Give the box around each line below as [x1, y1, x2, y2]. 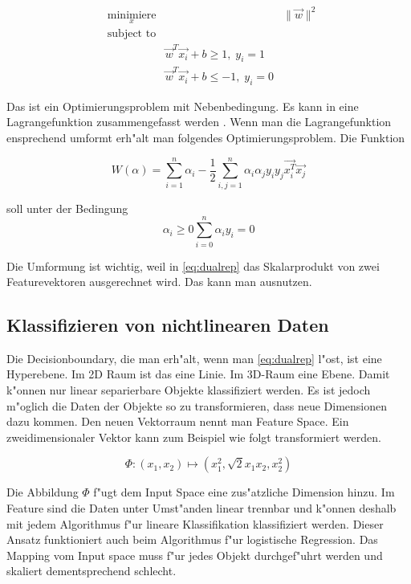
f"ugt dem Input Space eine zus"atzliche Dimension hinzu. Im [93, 484, 395, 500]
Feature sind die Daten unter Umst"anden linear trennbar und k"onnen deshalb [6, 500, 397, 517]
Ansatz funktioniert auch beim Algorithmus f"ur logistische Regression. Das [6, 531, 378, 548]
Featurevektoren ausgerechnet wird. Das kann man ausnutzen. [6, 273, 312, 290]
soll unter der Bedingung [6, 199, 128, 216]
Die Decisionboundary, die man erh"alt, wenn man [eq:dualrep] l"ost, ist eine [6, 349, 382, 366]
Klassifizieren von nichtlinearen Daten [6, 312, 329, 337]
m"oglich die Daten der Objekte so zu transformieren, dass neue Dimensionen [6, 397, 387, 414]
